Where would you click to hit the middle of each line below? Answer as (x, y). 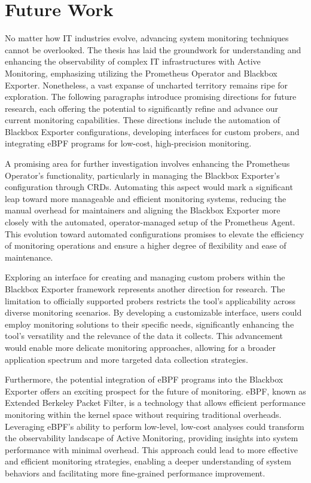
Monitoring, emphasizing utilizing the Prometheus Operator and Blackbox (141, 73)
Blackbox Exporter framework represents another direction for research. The (145, 289)
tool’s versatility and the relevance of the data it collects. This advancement (144, 336)
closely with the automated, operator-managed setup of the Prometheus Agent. (150, 222)
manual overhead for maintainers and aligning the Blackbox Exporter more (143, 210)
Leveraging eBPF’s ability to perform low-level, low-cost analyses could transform (155, 426)
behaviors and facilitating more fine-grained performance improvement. (135, 473)
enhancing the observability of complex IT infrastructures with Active (133, 61)
